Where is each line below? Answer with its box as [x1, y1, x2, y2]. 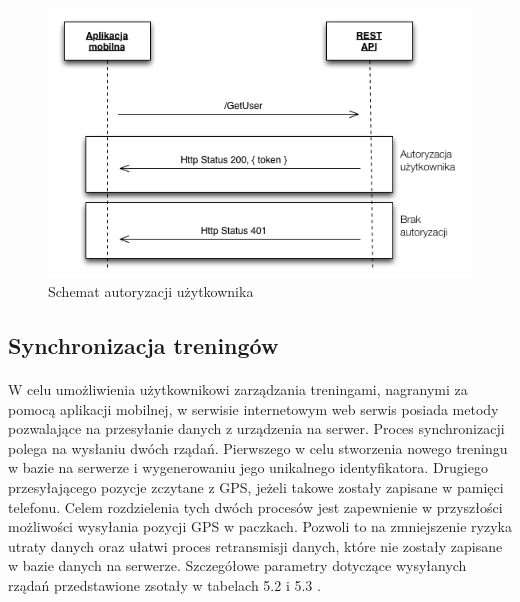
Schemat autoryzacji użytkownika [48, 280, 254, 301]
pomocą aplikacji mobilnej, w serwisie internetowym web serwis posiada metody [8, 398, 499, 419]
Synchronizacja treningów [8, 329, 279, 360]
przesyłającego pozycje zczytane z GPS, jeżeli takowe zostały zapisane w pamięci [8, 476, 504, 497]
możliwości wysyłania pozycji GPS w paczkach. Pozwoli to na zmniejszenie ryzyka [8, 516, 512, 537]
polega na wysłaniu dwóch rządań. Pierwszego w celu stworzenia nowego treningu [8, 437, 508, 458]
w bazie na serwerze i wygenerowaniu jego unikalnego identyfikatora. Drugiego [8, 457, 488, 478]
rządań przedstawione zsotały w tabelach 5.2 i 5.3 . [8, 574, 321, 595]
